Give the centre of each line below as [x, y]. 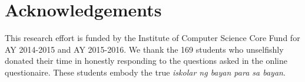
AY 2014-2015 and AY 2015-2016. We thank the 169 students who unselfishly [144, 49]
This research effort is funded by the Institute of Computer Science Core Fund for [152, 38]
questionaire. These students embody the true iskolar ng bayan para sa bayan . [145, 72]
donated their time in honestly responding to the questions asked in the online [146, 61]
